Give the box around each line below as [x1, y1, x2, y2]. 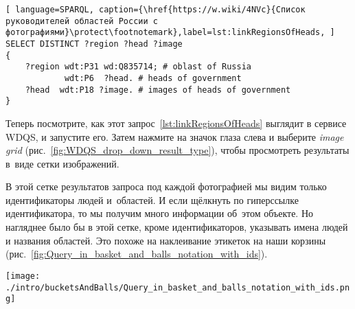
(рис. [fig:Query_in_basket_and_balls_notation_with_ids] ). [5, 247, 268, 261]
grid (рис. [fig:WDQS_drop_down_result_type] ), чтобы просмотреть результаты [5, 143, 350, 157]
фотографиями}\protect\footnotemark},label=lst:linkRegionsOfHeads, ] [5, 27, 335, 38]
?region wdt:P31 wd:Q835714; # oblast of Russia [25, 62, 251, 72]
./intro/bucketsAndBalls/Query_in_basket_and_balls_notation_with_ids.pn [5, 282, 350, 293]
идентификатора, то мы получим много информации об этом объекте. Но [5, 206, 314, 220]
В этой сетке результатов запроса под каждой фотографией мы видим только [5, 179, 327, 194]
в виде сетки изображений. [5, 156, 119, 170]
